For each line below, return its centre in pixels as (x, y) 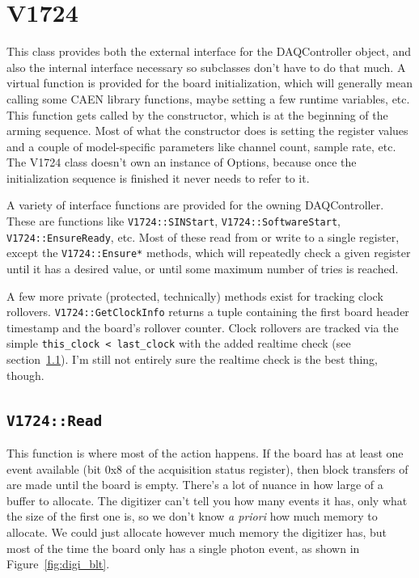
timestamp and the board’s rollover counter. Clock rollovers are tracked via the (203, 327)
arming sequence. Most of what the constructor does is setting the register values (207, 131)
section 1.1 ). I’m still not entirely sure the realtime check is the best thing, (192, 359)
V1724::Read (55, 420)
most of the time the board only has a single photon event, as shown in (183, 548)
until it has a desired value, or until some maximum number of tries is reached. (203, 269)
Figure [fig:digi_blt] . (58, 564)
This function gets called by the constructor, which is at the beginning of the (197, 114)
